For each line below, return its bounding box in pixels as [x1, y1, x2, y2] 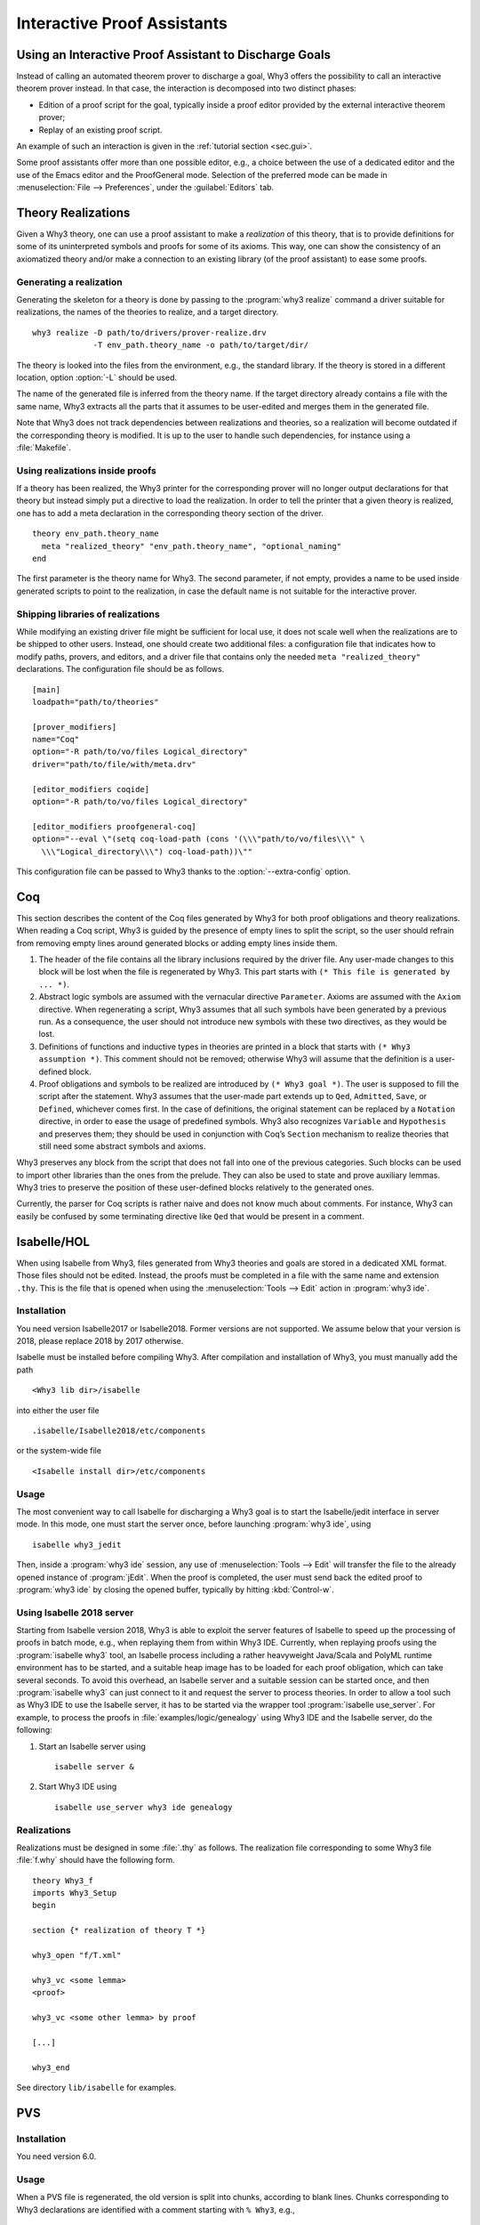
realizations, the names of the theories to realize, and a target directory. [16, 307, 279, 318]
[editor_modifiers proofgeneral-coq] [32, 821, 197, 831]
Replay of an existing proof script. [38, 125, 163, 135]
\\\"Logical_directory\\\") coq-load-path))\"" [41, 846, 253, 856]
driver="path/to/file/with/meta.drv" [32, 759, 197, 769]
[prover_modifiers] [32, 722, 117, 732]
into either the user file [16, 1404, 100, 1415]
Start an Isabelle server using [38, 1741, 147, 1752]
